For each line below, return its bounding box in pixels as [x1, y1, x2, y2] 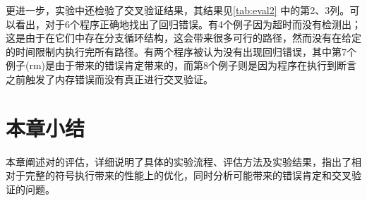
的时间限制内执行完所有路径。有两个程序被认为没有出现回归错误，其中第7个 [6, 44, 356, 59]
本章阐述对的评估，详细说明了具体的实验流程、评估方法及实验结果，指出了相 [6, 154, 361, 169]
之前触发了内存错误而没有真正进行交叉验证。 [6, 71, 213, 86]
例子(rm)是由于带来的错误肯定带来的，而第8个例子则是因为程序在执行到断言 [6, 58, 357, 73]
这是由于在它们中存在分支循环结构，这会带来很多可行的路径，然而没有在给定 [6, 30, 361, 45]
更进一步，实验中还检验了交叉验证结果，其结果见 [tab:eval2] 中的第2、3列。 [6, 3, 350, 17]
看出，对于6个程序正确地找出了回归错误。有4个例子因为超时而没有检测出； [15, 16, 361, 31]
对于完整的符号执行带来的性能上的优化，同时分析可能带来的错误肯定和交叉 [6, 168, 351, 183]
